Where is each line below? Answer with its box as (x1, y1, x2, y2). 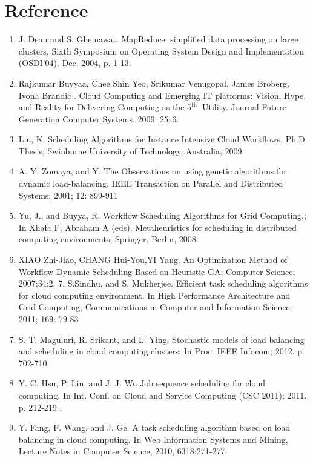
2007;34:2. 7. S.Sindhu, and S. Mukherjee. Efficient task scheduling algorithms (18, 277, 308, 290)
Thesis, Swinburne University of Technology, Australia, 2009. (18, 144, 245, 157)
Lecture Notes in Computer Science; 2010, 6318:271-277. (18, 445, 228, 457)
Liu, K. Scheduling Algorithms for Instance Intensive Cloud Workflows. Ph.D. (18, 133, 308, 145)
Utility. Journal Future (202, 101, 286, 113)
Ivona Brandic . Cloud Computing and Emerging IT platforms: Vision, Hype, (18, 88, 306, 101)
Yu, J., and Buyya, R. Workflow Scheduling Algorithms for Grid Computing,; (18, 209, 306, 222)
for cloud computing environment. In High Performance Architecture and (18, 288, 291, 301)
